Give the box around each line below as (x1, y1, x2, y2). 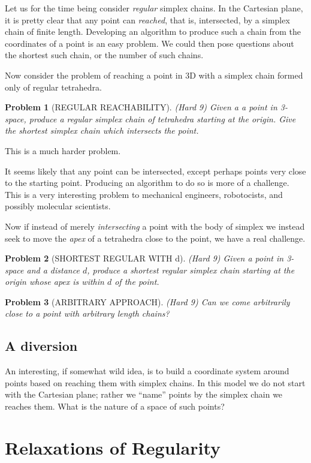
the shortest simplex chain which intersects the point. (5, 124, 199, 137)
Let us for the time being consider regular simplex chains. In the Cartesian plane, (5, 2, 303, 14)
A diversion (5, 336, 78, 355)
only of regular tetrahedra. (5, 80, 102, 93)
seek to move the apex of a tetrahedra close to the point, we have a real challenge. (5, 231, 306, 244)
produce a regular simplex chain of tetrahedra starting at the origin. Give (29, 112, 296, 125)
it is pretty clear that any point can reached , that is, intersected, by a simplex (5, 13, 290, 26)
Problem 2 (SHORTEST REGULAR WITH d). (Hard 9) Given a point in (5, 252, 284, 264)
